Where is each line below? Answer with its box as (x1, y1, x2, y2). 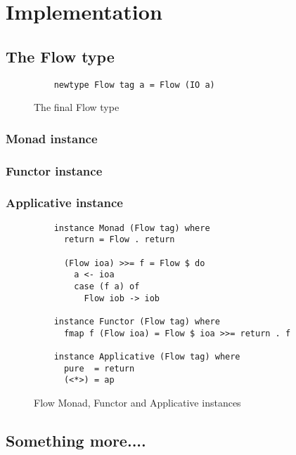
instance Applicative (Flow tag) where (53, 351, 240, 362)
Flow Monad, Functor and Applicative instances (34, 395, 241, 409)
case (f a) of (74, 282, 140, 292)
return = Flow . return (63, 235, 175, 245)
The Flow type (6, 45, 115, 67)
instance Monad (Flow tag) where (53, 223, 210, 233)
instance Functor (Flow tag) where (53, 316, 220, 327)
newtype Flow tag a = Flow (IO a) (53, 79, 215, 90)
